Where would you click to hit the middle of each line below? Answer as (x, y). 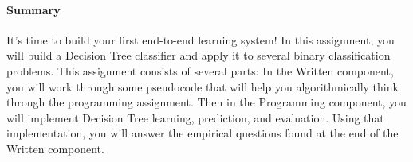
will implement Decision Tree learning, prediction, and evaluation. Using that (195, 117)
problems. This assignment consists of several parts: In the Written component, (200, 70)
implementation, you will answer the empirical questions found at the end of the (203, 133)
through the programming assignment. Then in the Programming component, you (206, 102)
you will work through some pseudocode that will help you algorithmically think (203, 86)
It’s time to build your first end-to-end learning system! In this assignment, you (201, 39)
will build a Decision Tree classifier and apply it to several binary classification (199, 55)
